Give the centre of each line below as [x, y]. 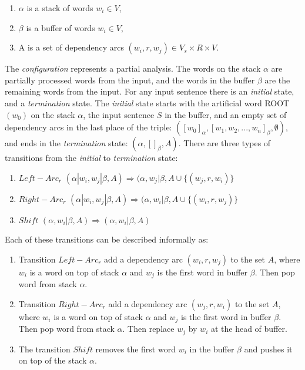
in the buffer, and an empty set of [226, 114]
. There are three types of [224, 143]
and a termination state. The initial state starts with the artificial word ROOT [147, 102]
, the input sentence [119, 114]
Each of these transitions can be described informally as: [107, 239]
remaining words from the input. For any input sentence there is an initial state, [150, 91]
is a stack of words [60, 8]
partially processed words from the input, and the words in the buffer [130, 80]
